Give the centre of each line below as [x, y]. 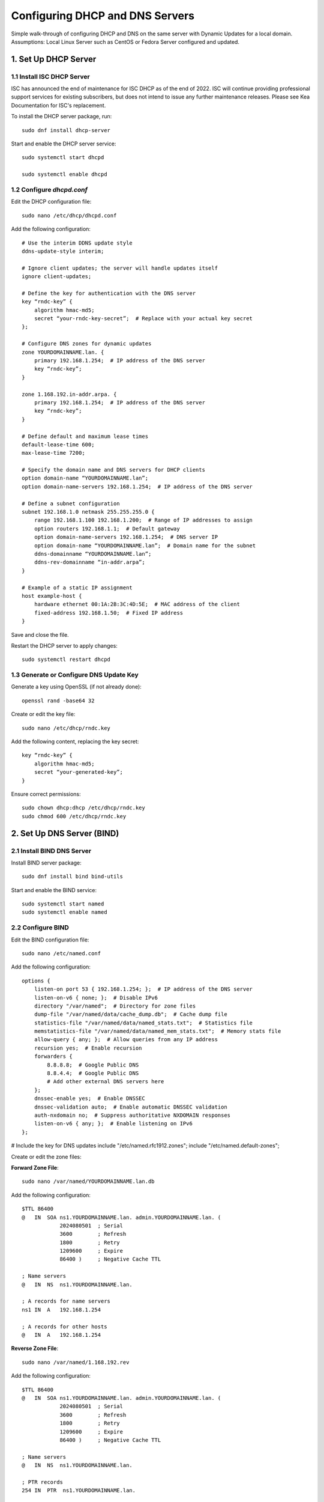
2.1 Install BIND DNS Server [51, 851]
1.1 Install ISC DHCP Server [50, 76]
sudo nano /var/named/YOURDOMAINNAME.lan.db [88, 1181]
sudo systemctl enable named [64, 912]
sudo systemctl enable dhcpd [64, 175]
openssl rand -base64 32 [58, 701]
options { [36, 981]
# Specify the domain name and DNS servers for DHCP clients [113, 470]
